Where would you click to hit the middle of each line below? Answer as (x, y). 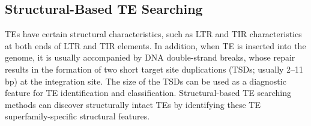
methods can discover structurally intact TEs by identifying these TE (133, 104)
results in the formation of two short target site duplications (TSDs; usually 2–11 (154, 69)
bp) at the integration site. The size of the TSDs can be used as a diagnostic (146, 81)
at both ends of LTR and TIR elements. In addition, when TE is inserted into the (155, 45)
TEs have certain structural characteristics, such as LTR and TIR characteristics (153, 34)
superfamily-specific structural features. (77, 116)
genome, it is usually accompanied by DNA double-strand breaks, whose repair (150, 57)
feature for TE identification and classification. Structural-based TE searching (148, 93)
